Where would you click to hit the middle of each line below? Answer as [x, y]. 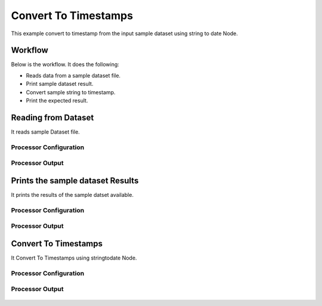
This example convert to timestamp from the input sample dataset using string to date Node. [125, 33]
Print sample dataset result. [60, 84]
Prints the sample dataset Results [75, 180]
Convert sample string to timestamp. [71, 92]
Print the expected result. [57, 101]
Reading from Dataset [52, 117]
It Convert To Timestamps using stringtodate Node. [74, 258]
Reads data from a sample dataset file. [73, 75]
